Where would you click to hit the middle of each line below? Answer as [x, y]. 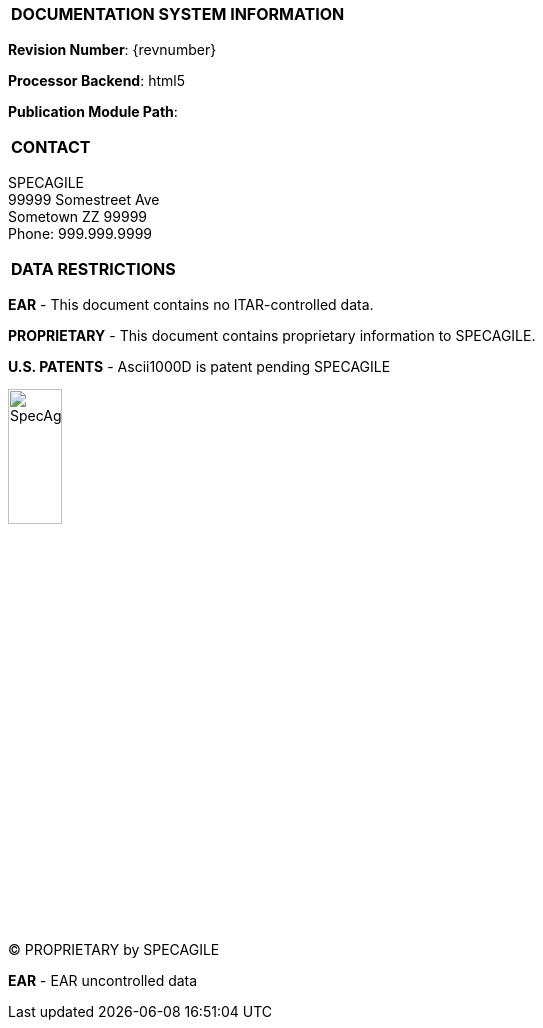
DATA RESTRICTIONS [93, 269]
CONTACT [51, 147]
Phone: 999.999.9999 [80, 233]
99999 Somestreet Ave [84, 199]
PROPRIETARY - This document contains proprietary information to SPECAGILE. [272, 335]
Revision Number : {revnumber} [112, 49]
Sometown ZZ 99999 [78, 216]
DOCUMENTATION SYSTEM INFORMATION [178, 14]
